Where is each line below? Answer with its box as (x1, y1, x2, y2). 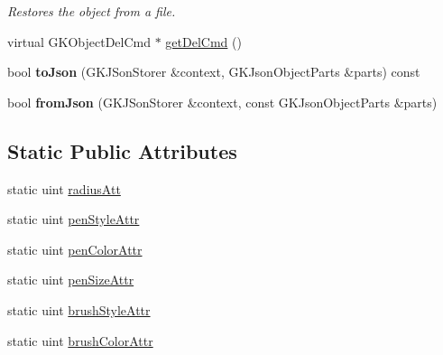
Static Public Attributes (7, 136, 237, 164)
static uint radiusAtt (7, 179, 121, 198)
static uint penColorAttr (7, 239, 143, 258)
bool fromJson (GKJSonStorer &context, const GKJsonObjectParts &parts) (7, 92, 438, 111)
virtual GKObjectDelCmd (7, 32, 152, 51)
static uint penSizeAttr (7, 270, 134, 289)
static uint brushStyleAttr (7, 300, 151, 319)
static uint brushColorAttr (7, 331, 153, 350)
